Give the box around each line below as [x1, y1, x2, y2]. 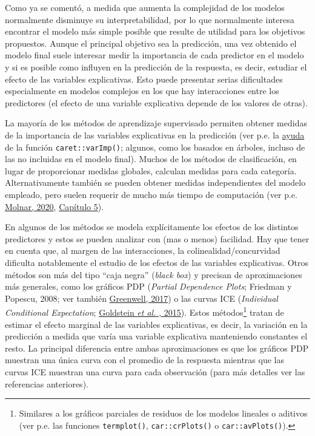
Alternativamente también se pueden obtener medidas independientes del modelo [5, 176, 306, 189]
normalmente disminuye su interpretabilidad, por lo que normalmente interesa [5, 13, 294, 26]
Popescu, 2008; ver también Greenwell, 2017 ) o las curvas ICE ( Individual [5, 291, 278, 304]
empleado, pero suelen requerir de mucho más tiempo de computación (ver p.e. [5, 188, 297, 200]
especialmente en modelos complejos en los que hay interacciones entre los [5, 84, 279, 97]
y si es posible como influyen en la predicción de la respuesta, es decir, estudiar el [5, 60, 307, 73]
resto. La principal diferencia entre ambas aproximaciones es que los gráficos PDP [5, 341, 309, 354]
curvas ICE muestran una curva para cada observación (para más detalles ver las [5, 365, 305, 378]
